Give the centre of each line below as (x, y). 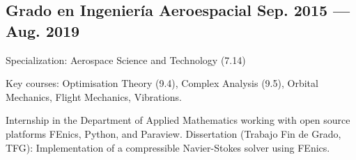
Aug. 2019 (43, 30)
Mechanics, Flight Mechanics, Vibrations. (94, 96)
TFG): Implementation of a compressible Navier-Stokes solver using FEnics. (168, 147)
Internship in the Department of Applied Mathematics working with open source (178, 120)
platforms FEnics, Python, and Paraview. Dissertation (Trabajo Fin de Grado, (173, 133)
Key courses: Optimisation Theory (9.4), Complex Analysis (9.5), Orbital (162, 83)
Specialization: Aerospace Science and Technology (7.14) (126, 59)
